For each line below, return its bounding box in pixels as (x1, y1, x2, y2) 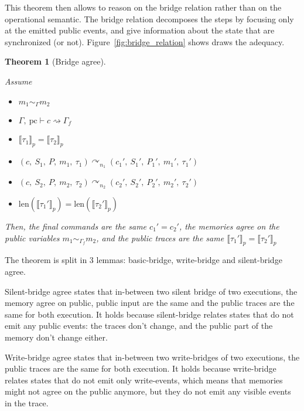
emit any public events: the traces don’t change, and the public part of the (5, 319, 273, 332)
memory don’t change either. (5, 331, 108, 343)
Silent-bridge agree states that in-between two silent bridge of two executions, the (5, 285, 298, 297)
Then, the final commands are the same (5, 220, 147, 232)
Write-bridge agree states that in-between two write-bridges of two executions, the (5, 351, 300, 363)
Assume (5, 75, 32, 87)
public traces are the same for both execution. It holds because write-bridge (5, 362, 276, 375)
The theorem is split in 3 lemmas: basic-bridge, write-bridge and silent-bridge (5, 254, 282, 266)
